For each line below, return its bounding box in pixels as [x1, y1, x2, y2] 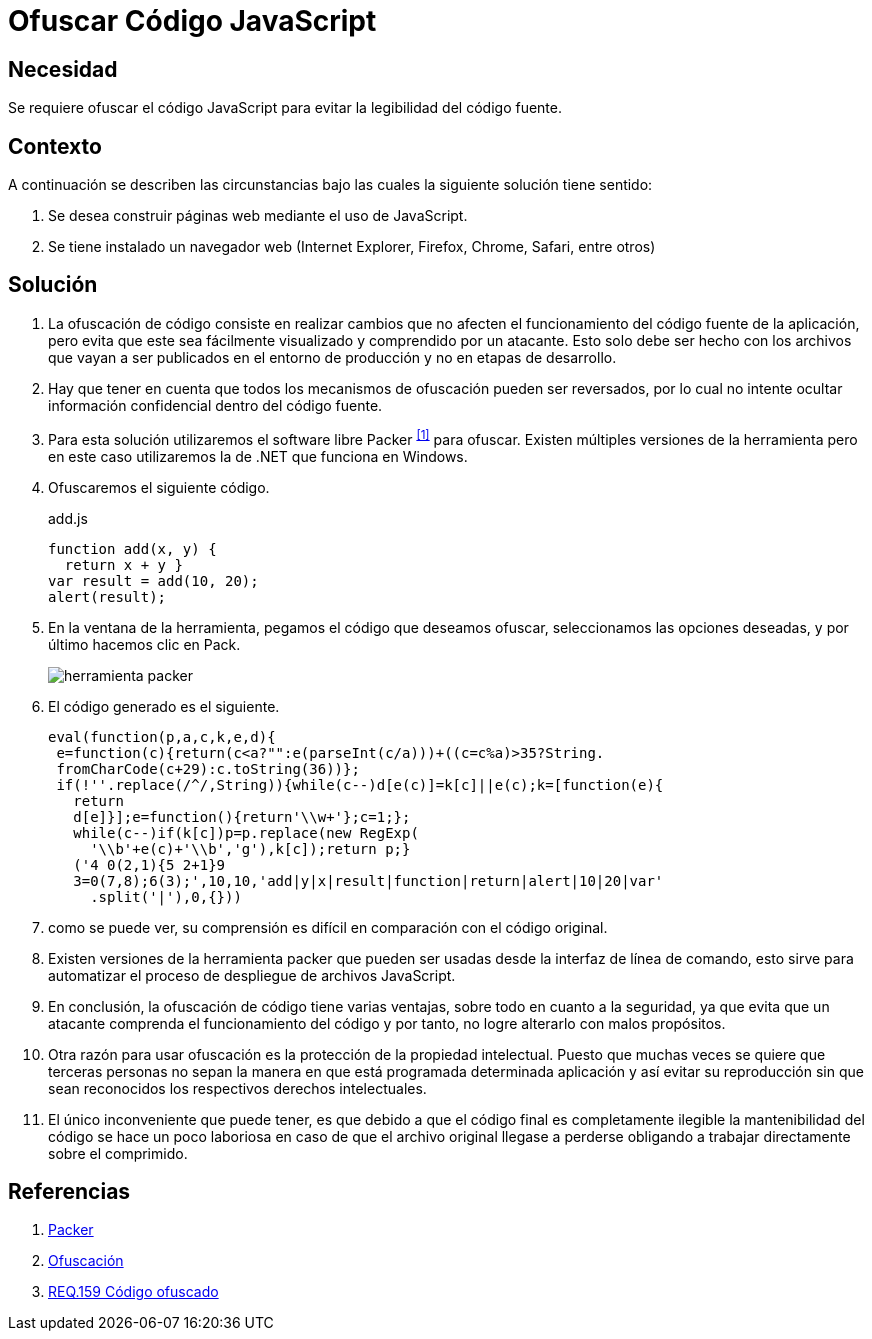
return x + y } [64, 556, 183, 573]
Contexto [8, 133, 102, 159]
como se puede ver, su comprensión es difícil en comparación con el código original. [48, 918, 608, 936]
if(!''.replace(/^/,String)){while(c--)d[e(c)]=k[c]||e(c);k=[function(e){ [56, 776, 664, 793]
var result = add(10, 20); [48, 572, 259, 589]
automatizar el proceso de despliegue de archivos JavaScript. [48, 966, 456, 984]
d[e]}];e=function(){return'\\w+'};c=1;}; [73, 808, 411, 825]
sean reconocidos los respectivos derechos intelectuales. [48, 1079, 427, 1097]
